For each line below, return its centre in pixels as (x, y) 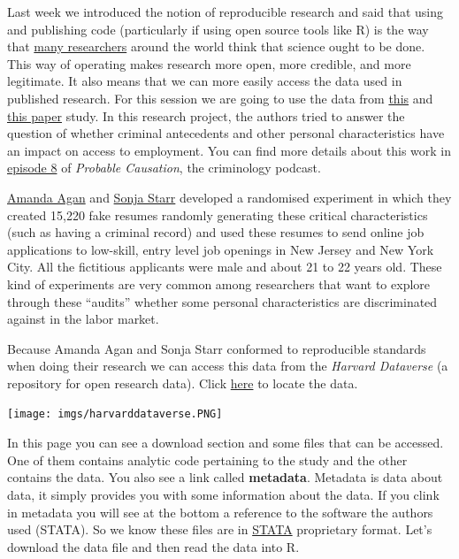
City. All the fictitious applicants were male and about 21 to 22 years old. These (225, 267)
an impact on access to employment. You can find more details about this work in (229, 150)
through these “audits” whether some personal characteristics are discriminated (222, 301)
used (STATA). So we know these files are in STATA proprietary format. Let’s (220, 529)
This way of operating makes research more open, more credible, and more (209, 63)
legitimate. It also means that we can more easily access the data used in (205, 81)
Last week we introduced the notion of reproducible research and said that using (226, 11)
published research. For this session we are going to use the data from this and (220, 98)
